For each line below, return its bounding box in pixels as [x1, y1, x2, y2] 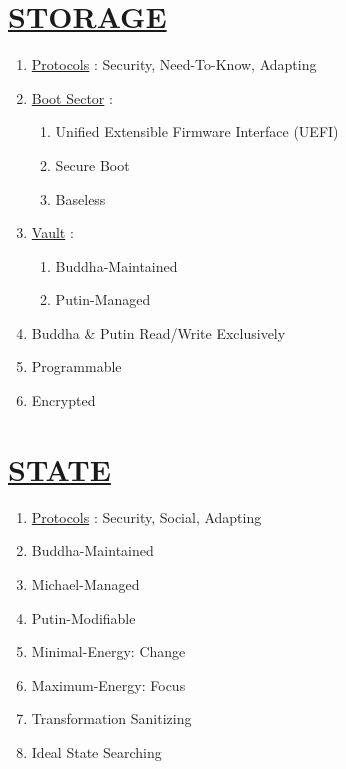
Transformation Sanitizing [31, 708, 192, 729]
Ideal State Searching [31, 741, 162, 762]
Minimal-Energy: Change [31, 641, 186, 662]
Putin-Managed [55, 289, 151, 310]
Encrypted [31, 390, 96, 411]
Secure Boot [55, 154, 130, 175]
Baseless [55, 188, 106, 209]
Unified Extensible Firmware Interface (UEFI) [55, 121, 339, 142]
